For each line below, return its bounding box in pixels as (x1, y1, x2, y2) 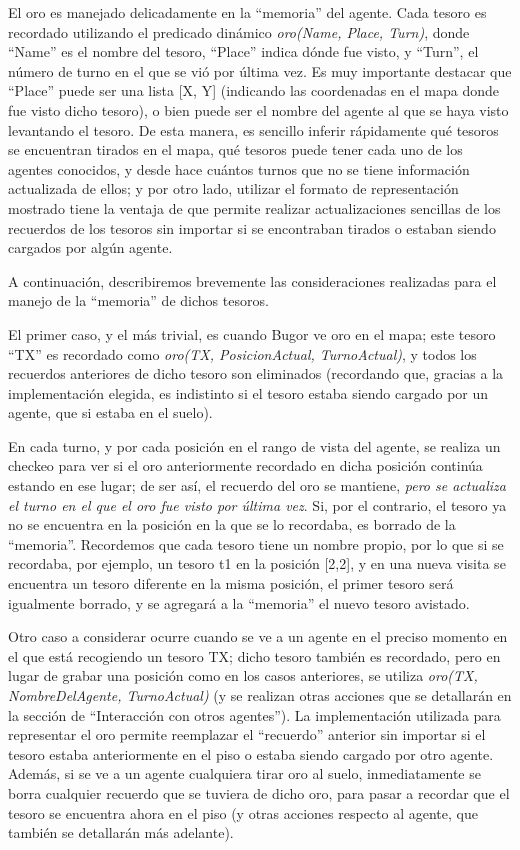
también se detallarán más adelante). (8, 822, 234, 843)
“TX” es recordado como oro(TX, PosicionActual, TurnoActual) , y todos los (8, 343, 477, 364)
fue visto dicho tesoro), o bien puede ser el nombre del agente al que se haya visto (8, 99, 509, 120)
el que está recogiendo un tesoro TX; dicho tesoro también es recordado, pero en (8, 645, 501, 666)
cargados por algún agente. (8, 237, 173, 258)
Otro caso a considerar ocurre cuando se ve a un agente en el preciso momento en (8, 626, 508, 647)
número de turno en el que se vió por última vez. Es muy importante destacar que (8, 60, 512, 81)
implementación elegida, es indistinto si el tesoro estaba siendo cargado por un (8, 382, 489, 403)
